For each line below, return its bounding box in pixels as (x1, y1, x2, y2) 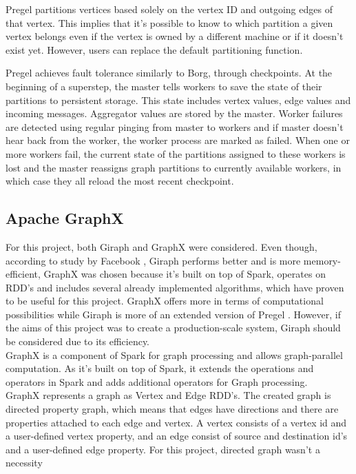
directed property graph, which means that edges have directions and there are (6, 402, 339, 416)
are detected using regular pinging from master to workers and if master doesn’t (6, 119, 344, 134)
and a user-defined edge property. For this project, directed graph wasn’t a (6, 442, 320, 456)
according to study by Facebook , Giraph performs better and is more (6, 253, 301, 267)
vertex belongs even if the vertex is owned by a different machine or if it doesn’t (6, 29, 344, 43)
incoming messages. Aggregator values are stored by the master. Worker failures (6, 106, 343, 121)
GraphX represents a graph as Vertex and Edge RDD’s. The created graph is (6, 388, 331, 402)
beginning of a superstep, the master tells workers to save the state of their (6, 79, 322, 93)
